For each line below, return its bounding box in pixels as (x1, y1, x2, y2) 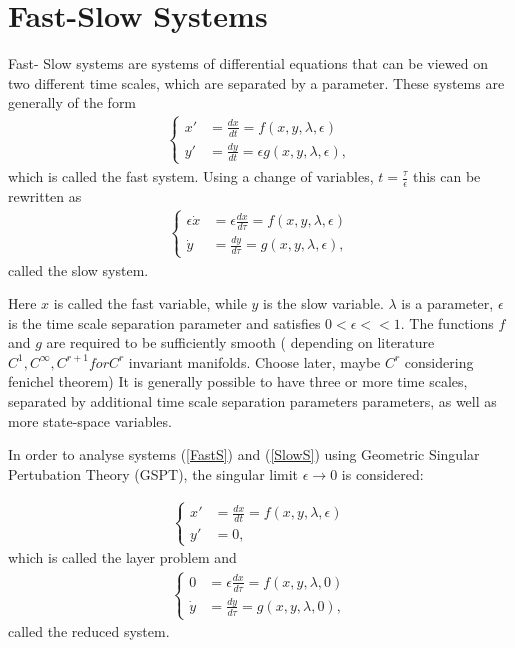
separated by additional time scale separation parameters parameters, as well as (8, 391, 497, 412)
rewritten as (8, 185, 82, 206)
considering (404, 351, 474, 372)
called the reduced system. (8, 621, 170, 642)
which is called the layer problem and (8, 547, 237, 568)
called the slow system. (8, 259, 149, 280)
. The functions (400, 312, 494, 333)
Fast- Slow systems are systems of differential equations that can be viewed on (8, 53, 488, 74)
